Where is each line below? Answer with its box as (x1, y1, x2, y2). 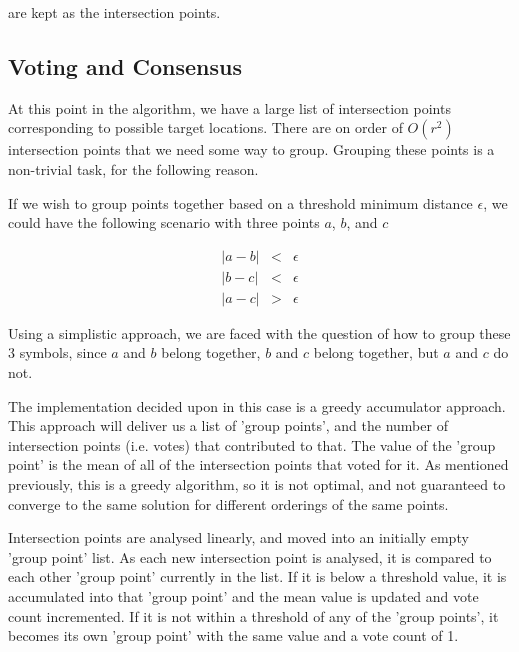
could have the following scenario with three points (8, 212, 320, 233)
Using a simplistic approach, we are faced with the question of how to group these (8, 322, 511, 343)
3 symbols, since (8, 342, 107, 363)
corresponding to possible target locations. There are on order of (8, 117, 403, 138)
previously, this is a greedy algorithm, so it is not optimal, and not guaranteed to (8, 474, 506, 495)
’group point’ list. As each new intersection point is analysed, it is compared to (8, 546, 492, 567)
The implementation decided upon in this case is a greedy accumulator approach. (8, 395, 506, 416)
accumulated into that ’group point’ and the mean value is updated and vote (8, 585, 479, 606)
